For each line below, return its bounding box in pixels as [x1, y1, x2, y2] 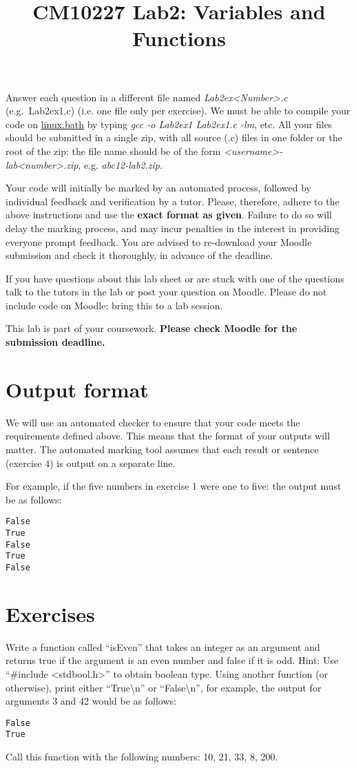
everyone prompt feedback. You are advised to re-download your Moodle [6, 234, 312, 249]
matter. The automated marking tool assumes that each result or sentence [6, 442, 319, 456]
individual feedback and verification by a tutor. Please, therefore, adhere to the [6, 194, 339, 208]
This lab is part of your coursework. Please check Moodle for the [6, 321, 297, 335]
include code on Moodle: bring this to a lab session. [6, 298, 223, 312]
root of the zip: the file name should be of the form [6, 143, 221, 158]
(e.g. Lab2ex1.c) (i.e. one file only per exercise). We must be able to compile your [6, 103, 350, 118]
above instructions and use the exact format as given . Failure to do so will [6, 207, 332, 222]
